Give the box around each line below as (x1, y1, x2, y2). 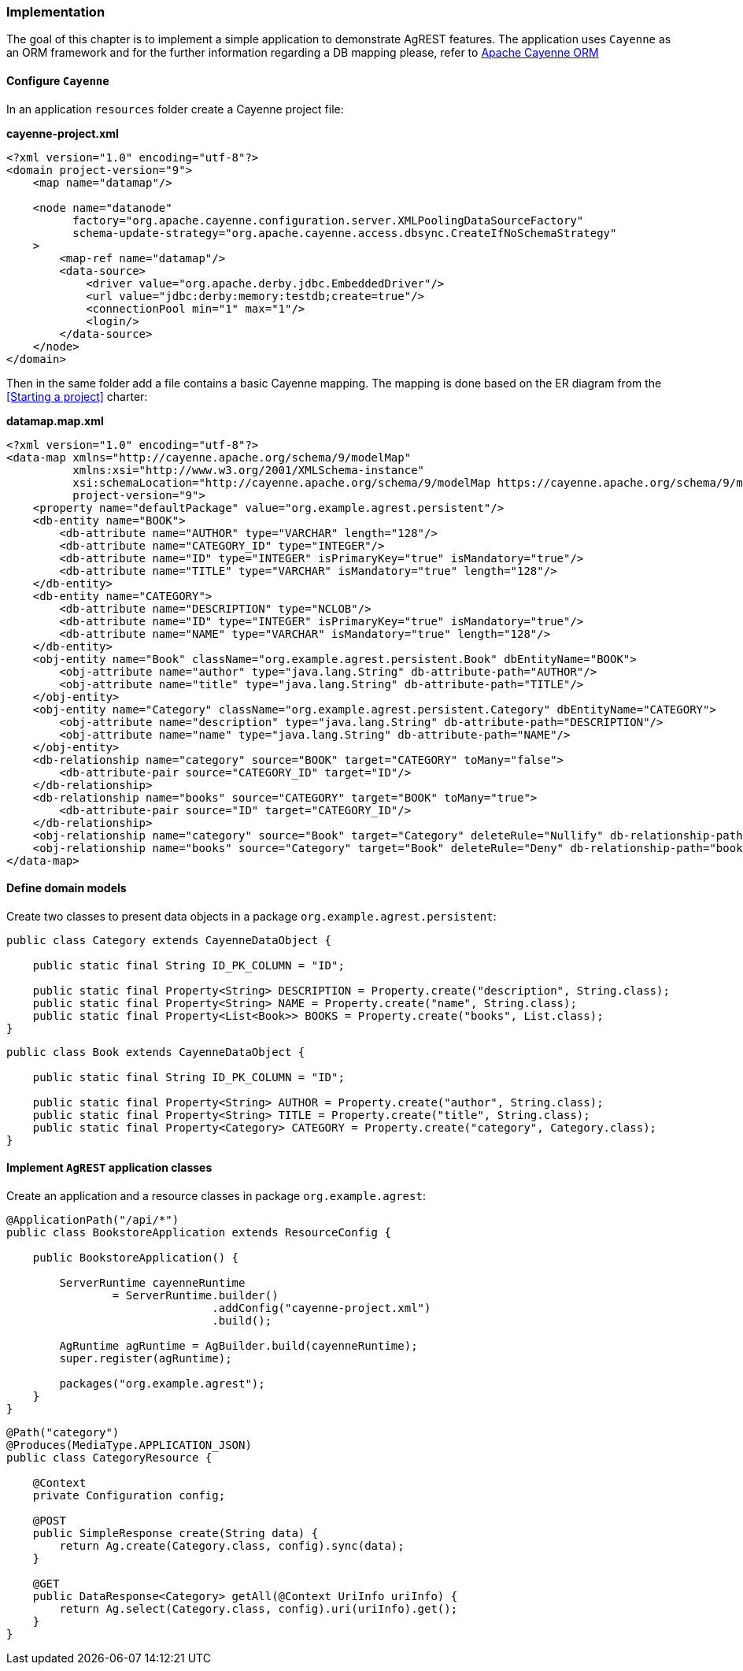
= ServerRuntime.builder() (112, 1289, 279, 1302)
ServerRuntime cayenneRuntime (59, 1276, 246, 1290)
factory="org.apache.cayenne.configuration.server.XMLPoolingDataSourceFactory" (72, 213, 584, 227)
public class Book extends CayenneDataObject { (6, 1045, 305, 1058)
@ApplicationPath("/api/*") (6, 1213, 179, 1227)
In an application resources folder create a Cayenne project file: (6, 102, 344, 116)
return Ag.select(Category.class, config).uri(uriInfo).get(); (59, 1602, 458, 1616)
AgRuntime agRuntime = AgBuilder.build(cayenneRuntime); (59, 1339, 418, 1353)
